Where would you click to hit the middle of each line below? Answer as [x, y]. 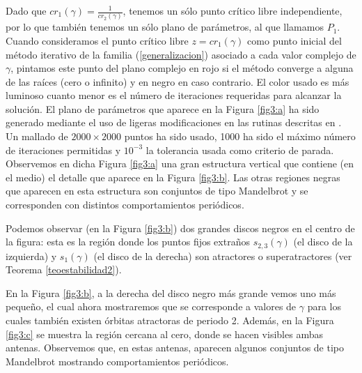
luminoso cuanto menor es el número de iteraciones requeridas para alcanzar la [174, 95]
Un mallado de [37, 136]
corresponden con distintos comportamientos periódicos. [125, 205]
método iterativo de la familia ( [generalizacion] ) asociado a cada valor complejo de [181, 54]
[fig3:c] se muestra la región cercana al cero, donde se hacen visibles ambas [164, 334]
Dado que [26, 10]
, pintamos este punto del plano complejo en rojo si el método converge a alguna [182, 68]
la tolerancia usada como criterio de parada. [240, 150]
